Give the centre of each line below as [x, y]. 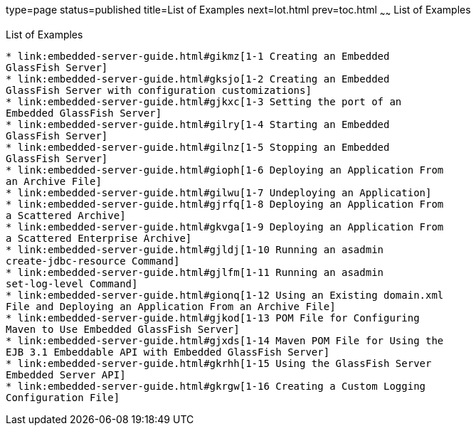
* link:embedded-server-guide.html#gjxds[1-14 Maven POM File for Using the [225, 340]
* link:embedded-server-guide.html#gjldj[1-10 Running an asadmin [195, 249]
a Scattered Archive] [66, 215]
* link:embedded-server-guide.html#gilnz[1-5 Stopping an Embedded [198, 147]
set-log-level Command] [72, 283]
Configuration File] [63, 397]
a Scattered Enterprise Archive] [99, 238]
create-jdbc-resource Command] [93, 261]
